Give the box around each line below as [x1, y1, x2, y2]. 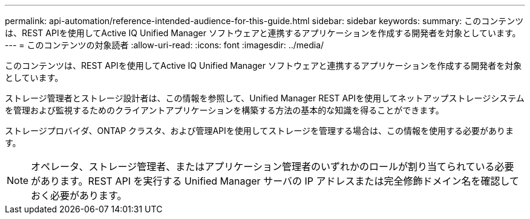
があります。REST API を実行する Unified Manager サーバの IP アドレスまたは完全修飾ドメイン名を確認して [31, 175, 520, 187]
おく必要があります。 [31, 189, 127, 202]
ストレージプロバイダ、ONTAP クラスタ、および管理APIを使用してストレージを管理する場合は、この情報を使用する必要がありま [5, 125, 514, 136]
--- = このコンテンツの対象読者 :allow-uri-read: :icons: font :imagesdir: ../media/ [5, 40, 324, 50]
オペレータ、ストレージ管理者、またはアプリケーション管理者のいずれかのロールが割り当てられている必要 [31, 160, 514, 173]
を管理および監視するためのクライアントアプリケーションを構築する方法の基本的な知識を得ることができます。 [5, 105, 444, 115]
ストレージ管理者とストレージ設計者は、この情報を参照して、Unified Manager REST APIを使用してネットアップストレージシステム [5, 93, 525, 103]
